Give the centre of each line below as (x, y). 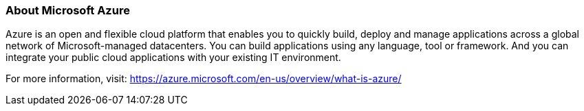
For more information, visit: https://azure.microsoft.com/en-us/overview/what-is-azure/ (204, 79)
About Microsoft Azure (68, 10)
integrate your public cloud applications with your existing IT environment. (173, 58)
